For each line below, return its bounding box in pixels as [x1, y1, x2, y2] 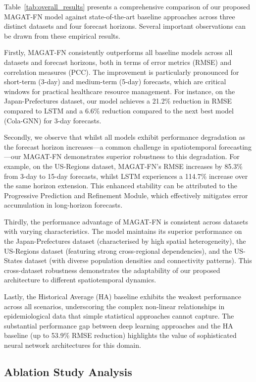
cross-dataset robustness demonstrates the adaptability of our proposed [4, 265, 220, 275]
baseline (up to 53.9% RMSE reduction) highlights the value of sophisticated [4, 330, 237, 340]
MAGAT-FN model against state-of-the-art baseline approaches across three [4, 11, 235, 21]
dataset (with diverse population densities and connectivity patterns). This [25, 255, 252, 266]
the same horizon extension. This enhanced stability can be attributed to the [4, 180, 237, 191]
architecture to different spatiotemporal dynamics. [4, 274, 156, 285]
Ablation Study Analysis [4, 364, 132, 379]
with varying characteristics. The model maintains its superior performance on [4, 226, 242, 236]
